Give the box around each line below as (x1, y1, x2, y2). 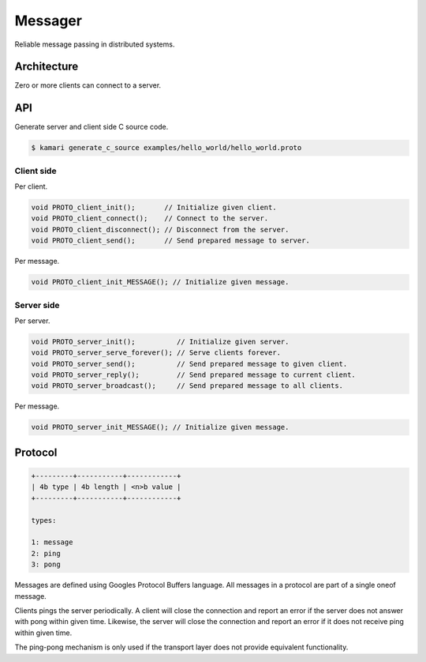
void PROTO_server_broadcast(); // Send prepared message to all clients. (31, 382, 343, 390)
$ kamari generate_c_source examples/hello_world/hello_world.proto (31, 143, 302, 152)
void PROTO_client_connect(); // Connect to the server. (31, 214, 269, 223)
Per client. (14, 182, 48, 191)
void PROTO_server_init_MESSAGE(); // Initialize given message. (31, 423, 290, 432)
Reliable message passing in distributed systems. (14, 39, 175, 49)
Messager (14, 12, 83, 29)
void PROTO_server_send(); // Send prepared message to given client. (31, 359, 348, 368)
